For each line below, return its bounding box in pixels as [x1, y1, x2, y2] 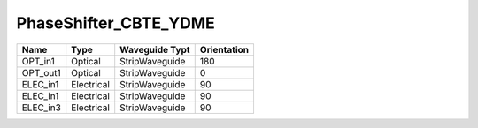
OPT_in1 [21, 55, 55, 67]
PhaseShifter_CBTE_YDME [16, 13, 216, 33]
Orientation [199, 43, 250, 56]
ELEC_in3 [21, 102, 62, 114]
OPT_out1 [21, 66, 61, 79]
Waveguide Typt [119, 43, 190, 56]
